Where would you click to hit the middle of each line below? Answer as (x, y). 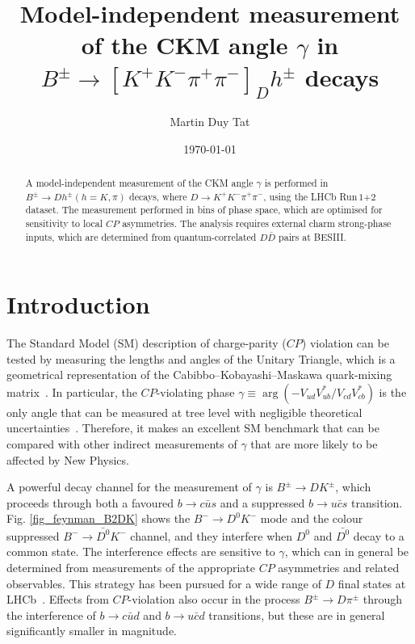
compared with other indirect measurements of (122, 444)
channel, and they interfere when (212, 535)
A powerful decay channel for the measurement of (129, 487)
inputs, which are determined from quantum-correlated (141, 236)
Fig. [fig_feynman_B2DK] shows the (99, 518)
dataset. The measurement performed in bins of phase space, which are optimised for (204, 210)
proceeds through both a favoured (90, 502)
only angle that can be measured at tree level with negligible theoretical (184, 412)
